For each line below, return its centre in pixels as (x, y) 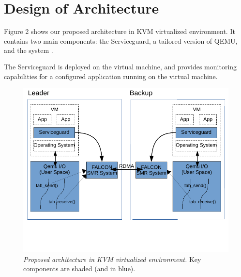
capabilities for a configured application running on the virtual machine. (111, 76)
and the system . (29, 50)
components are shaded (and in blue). (79, 269)
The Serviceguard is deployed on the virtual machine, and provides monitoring (120, 66)
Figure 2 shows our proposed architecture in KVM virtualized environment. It (120, 31)
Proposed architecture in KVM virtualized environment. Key (112, 259)
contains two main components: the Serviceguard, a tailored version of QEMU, (121, 41)
